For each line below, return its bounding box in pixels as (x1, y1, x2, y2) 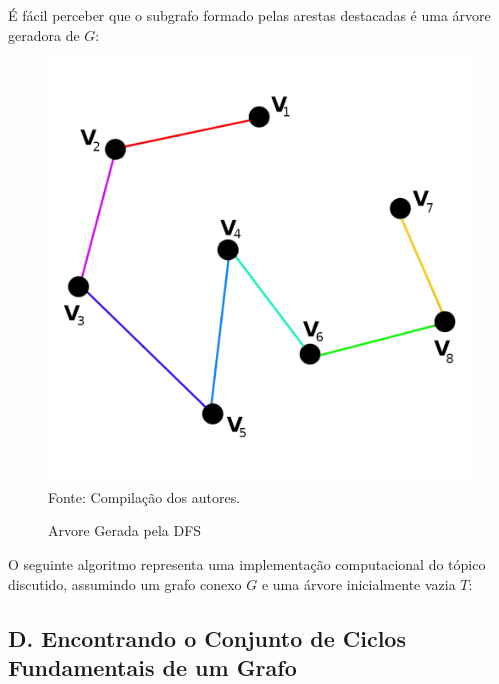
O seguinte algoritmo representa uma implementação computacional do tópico (8, 553, 486, 574)
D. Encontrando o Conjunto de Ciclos (8, 622, 406, 653)
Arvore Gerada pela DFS (48, 520, 202, 541)
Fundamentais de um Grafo (8, 651, 297, 682)
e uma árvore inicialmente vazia (261, 573, 456, 594)
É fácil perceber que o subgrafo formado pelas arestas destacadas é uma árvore (8, 5, 491, 25)
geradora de (8, 24, 80, 45)
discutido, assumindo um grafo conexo (8, 573, 242, 594)
